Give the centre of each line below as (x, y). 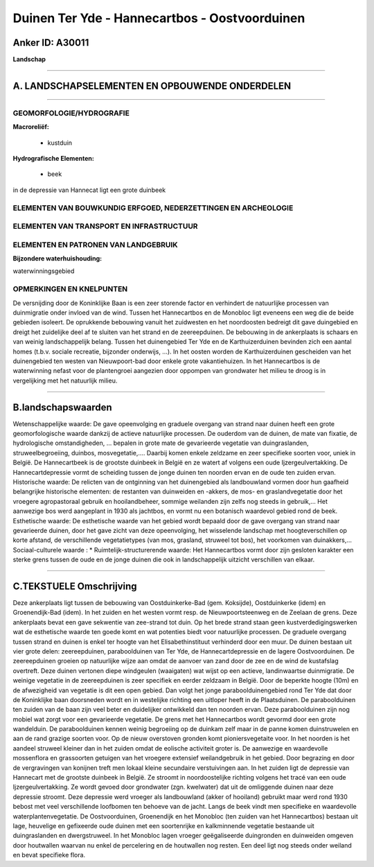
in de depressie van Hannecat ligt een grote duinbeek (89, 190)
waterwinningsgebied (44, 271)
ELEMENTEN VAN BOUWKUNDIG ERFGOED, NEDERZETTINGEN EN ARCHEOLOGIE (153, 208)
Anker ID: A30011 (51, 43)
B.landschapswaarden (62, 407)
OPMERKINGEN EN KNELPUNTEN (70, 289)
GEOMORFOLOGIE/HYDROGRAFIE (71, 113)
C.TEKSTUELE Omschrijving (75, 586)
